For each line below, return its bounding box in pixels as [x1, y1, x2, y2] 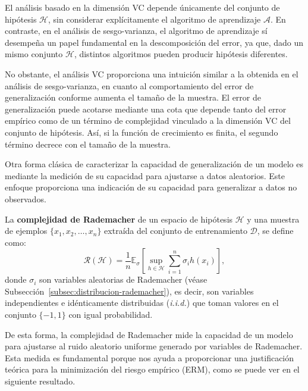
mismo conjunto [5, 48, 63, 60]
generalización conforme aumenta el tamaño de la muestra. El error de [5, 91, 261, 104]
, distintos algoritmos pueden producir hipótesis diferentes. [74, 48, 288, 60]
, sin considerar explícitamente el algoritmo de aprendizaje [48, 12, 261, 25]
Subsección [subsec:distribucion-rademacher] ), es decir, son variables [5, 284, 254, 297]
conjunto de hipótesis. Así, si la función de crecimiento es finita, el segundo [5, 126, 278, 138]
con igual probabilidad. [68, 308, 153, 321]
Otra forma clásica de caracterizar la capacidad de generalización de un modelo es [5, 158, 304, 170]
